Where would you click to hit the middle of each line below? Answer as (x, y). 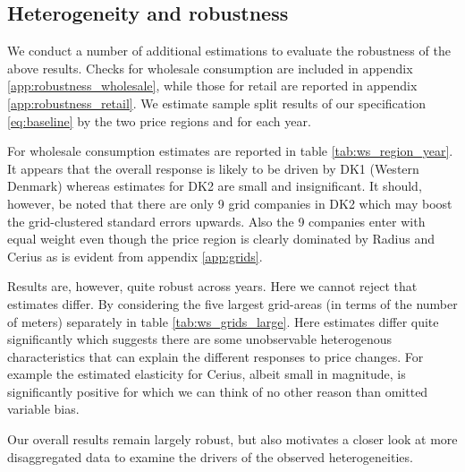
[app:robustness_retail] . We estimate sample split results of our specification (216, 103)
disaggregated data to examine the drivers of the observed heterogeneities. (210, 456)
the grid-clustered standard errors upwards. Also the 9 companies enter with (216, 221)
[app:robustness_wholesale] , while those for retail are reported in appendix (212, 86)
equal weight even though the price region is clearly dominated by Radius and (221, 239)
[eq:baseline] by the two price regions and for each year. (159, 120)
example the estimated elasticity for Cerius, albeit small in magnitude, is (207, 374)
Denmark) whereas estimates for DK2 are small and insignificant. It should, (215, 186)
